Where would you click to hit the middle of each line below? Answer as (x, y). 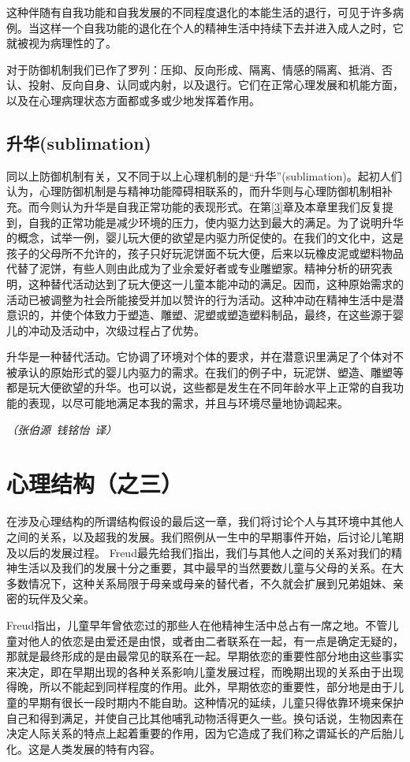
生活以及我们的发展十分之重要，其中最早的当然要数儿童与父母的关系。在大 (210, 568)
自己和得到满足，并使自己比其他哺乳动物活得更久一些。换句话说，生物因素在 (205, 717)
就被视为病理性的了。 (61, 43)
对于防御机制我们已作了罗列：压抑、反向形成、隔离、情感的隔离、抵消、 (194, 69)
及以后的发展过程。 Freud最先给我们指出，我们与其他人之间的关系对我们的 (199, 552)
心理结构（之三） (95, 483)
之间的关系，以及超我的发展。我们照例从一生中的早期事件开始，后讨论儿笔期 (205, 536)
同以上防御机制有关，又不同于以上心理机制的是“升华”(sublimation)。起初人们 (204, 175)
